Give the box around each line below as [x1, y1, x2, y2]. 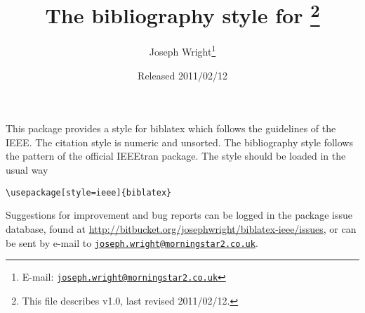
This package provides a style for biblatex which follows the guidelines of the [6, 121, 336, 136]
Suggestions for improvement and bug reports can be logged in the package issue [6, 207, 353, 222]
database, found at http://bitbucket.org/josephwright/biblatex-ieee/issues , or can [6, 221, 357, 236]
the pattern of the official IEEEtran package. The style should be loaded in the [6, 148, 346, 163]
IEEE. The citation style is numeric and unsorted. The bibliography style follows [6, 134, 353, 149]
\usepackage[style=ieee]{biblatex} [6, 187, 172, 198]
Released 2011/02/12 [138, 68, 227, 82]
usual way [6, 162, 48, 177]
